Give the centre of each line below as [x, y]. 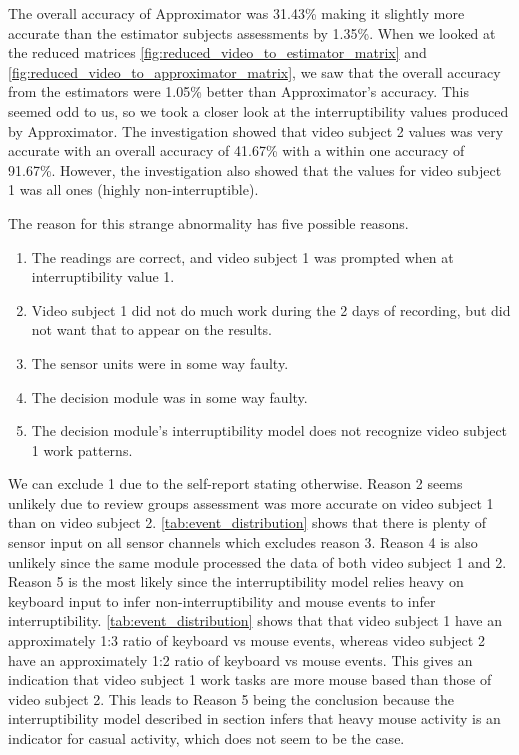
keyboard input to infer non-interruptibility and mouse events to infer [222, 600]
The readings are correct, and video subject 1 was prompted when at [242, 256]
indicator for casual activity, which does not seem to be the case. [206, 738]
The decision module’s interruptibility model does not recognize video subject [269, 430]
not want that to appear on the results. [151, 329]
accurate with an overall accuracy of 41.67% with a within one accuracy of [236, 150]
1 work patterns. [82, 449]
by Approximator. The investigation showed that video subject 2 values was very [256, 130]
